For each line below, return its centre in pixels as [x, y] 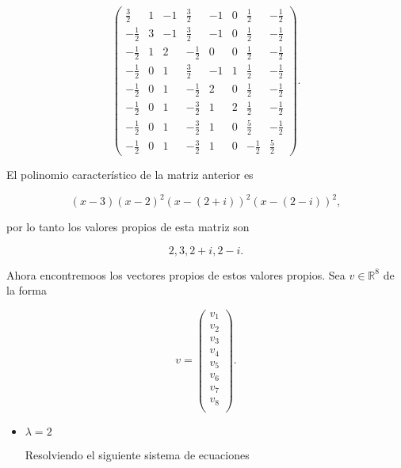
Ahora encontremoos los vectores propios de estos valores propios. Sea [176, 274]
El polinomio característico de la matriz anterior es [130, 175]
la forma [27, 290]
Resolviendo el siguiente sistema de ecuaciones [137, 454]
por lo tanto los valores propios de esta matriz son [128, 227]
